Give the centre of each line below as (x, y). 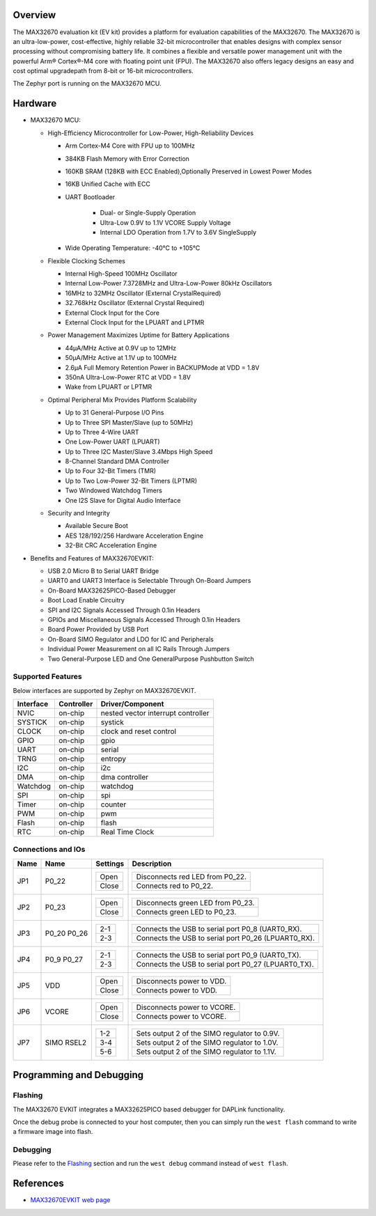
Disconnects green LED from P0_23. (195, 903)
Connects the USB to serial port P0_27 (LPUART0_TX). (225, 964)
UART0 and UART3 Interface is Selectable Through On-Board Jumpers (149, 581)
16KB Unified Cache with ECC (108, 184)
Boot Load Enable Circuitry (86, 600)
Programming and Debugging (78, 1075)
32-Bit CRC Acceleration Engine (111, 545)
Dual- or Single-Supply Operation (148, 213)
